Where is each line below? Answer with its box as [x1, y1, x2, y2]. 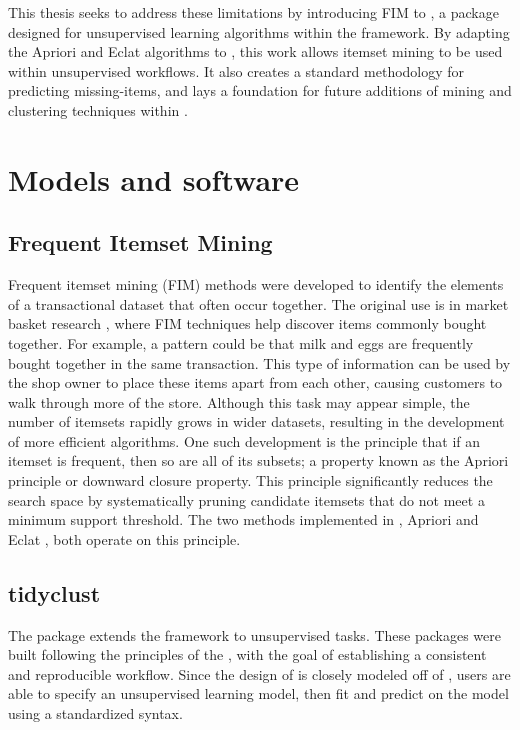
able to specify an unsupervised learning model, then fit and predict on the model [8, 683, 509, 704]
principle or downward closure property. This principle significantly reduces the [8, 470, 493, 491]
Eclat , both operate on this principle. [8, 528, 241, 549]
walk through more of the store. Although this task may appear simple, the [8, 391, 470, 412]
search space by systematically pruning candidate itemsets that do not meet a [8, 489, 485, 510]
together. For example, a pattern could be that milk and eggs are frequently [8, 332, 474, 353]
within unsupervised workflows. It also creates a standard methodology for [8, 60, 465, 81]
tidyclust [8, 577, 101, 608]
